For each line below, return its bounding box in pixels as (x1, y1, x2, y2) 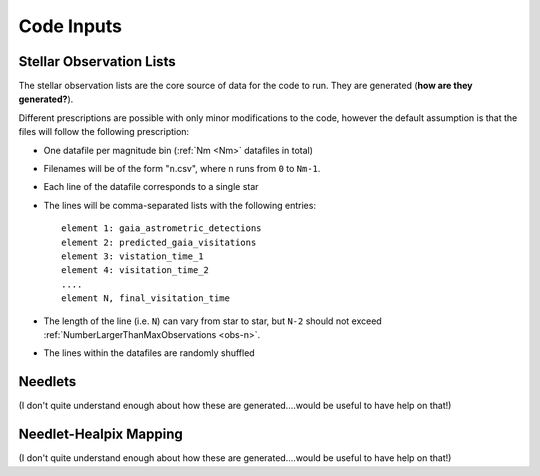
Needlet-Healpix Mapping (18, 426, 184, 443)
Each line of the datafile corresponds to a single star (43, 181, 259, 193)
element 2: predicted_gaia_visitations (61, 236, 257, 248)
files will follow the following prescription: (18, 126, 190, 138)
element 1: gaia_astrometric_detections (61, 223, 262, 234)
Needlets (18, 373, 77, 390)
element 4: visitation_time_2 (61, 265, 210, 276)
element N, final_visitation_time (61, 293, 230, 304)
